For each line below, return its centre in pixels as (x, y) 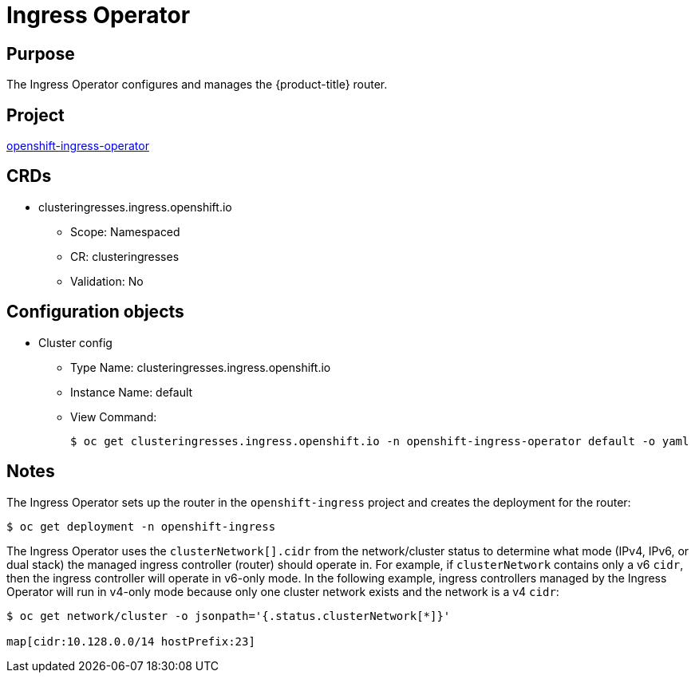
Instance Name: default (132, 392)
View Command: (114, 416)
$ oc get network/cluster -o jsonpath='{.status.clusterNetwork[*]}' (229, 616)
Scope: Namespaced (125, 231)
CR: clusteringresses (125, 256)
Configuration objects (95, 312)
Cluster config (75, 342)
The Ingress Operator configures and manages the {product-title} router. (197, 85)
